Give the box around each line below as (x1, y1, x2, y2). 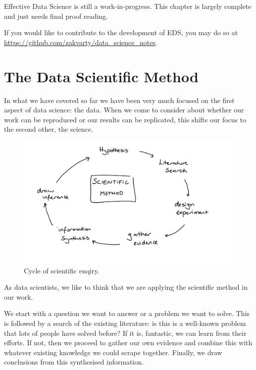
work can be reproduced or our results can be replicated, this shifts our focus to (4, 114, 247, 124)
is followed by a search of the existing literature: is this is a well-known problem (4, 318, 246, 328)
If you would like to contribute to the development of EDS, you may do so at (4, 27, 238, 38)
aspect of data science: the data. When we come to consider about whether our (4, 105, 244, 115)
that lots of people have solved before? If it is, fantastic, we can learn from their (4, 327, 247, 338)
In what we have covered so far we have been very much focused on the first (4, 95, 235, 105)
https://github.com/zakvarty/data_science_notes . (4, 37, 157, 47)
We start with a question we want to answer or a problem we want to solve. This (4, 308, 250, 318)
